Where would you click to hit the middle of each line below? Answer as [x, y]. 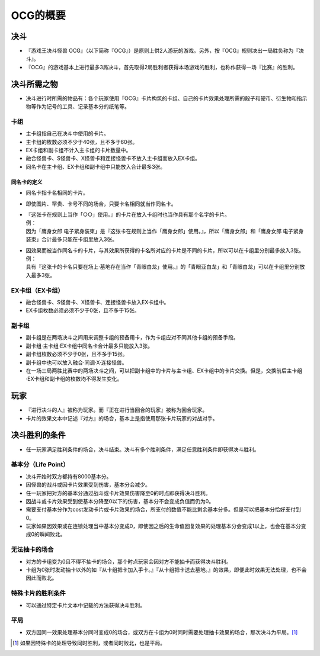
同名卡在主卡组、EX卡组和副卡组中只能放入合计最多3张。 [96, 166]
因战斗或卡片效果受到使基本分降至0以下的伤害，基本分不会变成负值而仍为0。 [120, 501]
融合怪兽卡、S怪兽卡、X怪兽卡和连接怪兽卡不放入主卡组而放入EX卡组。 [113, 158]
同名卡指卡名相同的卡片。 [57, 193]
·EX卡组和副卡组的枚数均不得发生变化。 [74, 379]
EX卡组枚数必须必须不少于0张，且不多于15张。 [83, 310]
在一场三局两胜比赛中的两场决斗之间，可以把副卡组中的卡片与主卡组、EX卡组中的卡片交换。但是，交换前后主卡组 [164, 371]
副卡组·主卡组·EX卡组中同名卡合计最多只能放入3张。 [89, 346]
